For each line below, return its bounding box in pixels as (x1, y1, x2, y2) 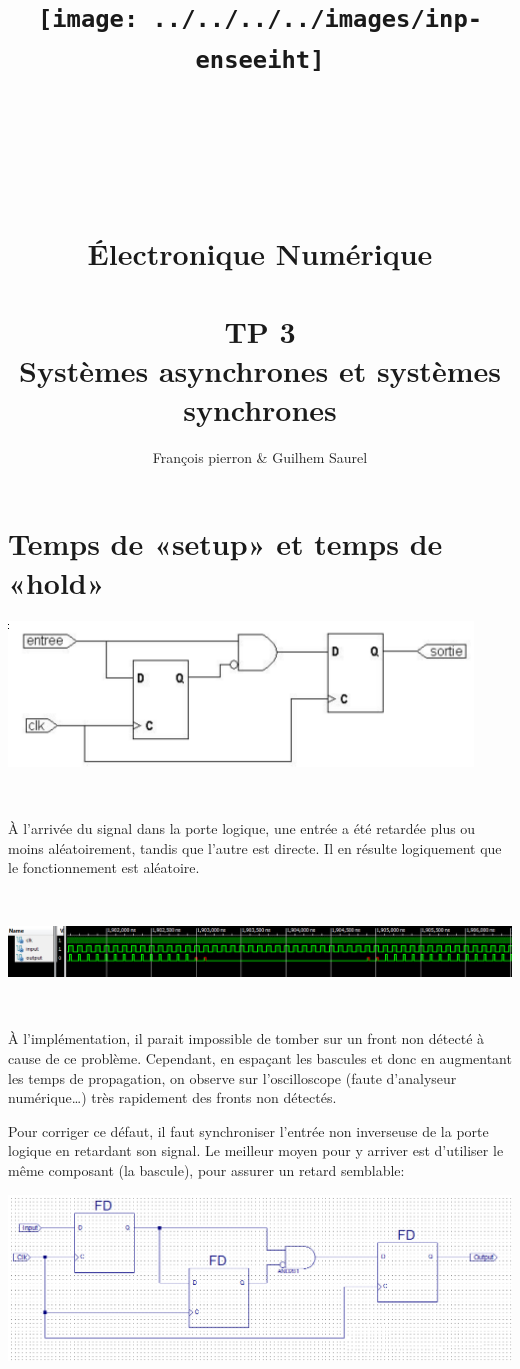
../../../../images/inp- (152, 5, 483, 34)
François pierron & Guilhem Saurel (152, 447, 368, 468)
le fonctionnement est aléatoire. (8, 857, 200, 878)
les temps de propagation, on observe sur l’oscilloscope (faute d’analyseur (8, 1067, 457, 1088)
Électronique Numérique (87, 232, 433, 273)
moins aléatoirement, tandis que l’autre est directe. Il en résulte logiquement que (8, 837, 502, 858)
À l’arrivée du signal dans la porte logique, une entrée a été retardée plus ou (8, 818, 476, 839)
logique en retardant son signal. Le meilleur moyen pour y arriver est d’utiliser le (8, 1140, 504, 1161)
